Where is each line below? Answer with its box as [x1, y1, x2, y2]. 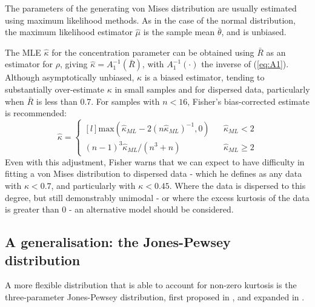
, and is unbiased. [221, 25, 287, 38]
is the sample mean [143, 25, 215, 38]
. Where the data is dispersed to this [169, 179, 306, 191]
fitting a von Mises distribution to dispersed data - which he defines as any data [5, 167, 302, 180]
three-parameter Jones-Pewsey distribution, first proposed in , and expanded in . [5, 290, 305, 303]
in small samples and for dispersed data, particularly [114, 82, 310, 95]
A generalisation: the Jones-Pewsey [5, 233, 231, 251]
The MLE [5, 45, 41, 58]
